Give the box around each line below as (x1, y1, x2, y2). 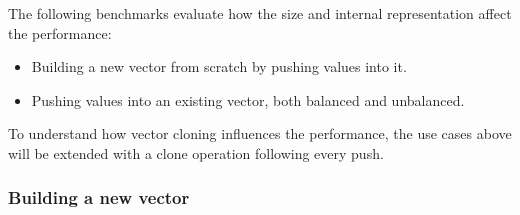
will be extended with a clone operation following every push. (8, 142, 384, 163)
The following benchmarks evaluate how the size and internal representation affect (8, 3, 512, 23)
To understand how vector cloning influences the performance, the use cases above (8, 123, 512, 144)
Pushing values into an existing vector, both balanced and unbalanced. (31, 89, 465, 110)
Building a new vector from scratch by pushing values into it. (31, 56, 407, 77)
